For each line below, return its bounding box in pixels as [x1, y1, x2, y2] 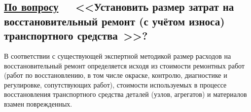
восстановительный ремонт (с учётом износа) [4, 13, 225, 28]
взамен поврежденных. [4, 98, 72, 109]
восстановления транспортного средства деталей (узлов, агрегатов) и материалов [4, 89, 247, 99]
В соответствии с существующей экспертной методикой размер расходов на [4, 50, 231, 61]
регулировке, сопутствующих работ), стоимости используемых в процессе [4, 79, 227, 90]
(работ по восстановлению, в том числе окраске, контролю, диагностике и [4, 70, 227, 80]
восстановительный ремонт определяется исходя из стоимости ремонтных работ [4, 60, 245, 70]
